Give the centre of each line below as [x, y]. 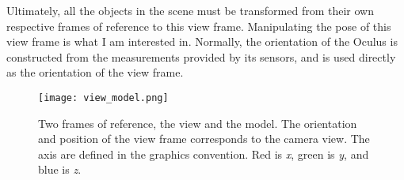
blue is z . [60, 169]
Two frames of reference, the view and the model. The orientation [198, 123]
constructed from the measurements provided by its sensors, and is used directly [201, 56]
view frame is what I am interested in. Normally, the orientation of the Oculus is [202, 41]
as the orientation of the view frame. [95, 72]
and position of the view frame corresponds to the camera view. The [204, 139]
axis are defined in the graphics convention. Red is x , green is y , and [204, 154]
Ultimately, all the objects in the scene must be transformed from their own [191, 10]
